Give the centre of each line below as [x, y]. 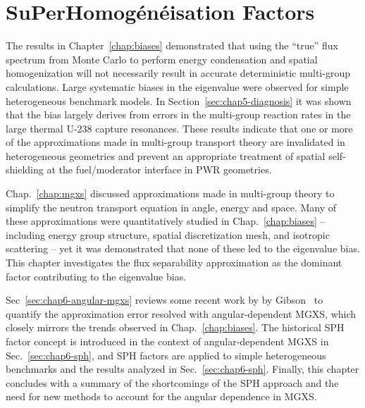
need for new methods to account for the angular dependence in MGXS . [161, 396]
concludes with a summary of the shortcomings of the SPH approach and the [172, 382]
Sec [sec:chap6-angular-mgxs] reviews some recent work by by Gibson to [165, 300]
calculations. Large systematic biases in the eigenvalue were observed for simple [177, 86]
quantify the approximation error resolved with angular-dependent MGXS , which [181, 313]
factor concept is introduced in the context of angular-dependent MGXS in [167, 341]
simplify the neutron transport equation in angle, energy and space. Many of [171, 207]
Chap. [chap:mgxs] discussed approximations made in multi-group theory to [170, 193]
